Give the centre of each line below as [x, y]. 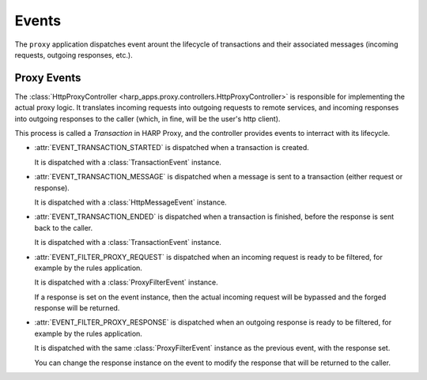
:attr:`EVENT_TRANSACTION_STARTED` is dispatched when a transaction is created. [172, 148]
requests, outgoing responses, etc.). [74, 55]
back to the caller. [64, 228]
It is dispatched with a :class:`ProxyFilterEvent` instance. [127, 282]
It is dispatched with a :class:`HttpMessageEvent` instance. [130, 202]
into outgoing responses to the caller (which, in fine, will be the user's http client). [147, 119]
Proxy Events [48, 78]
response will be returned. [77, 308]
